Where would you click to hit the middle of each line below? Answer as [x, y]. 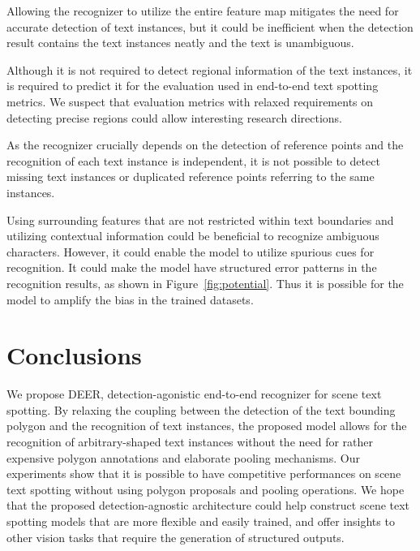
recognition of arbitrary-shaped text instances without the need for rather [190, 441]
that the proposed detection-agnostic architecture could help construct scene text [208, 505]
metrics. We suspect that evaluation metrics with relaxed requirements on [190, 101]
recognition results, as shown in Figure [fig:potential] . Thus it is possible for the [205, 283]
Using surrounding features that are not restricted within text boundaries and [200, 220]
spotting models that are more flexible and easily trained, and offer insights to [201, 521]
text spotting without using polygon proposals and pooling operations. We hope [206, 489]
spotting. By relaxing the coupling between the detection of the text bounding [201, 409]
